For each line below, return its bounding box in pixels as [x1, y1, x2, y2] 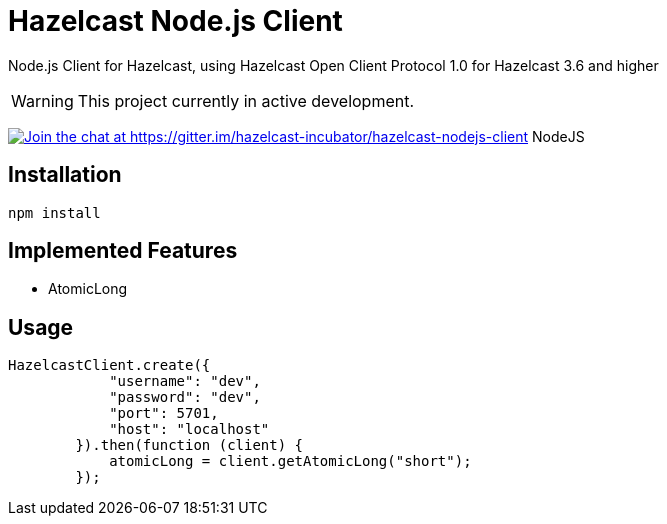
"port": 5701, [109, 405, 219, 422]
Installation [8, 162, 122, 188]
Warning [11, 90, 74, 111]
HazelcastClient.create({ [8, 357, 211, 374]
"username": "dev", [109, 373, 261, 390]
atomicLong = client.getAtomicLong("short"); [109, 453, 472, 470]
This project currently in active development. [77, 90, 415, 111]
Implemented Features [8, 238, 238, 264]
